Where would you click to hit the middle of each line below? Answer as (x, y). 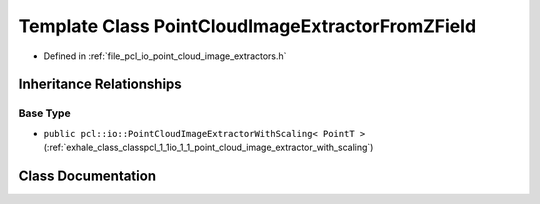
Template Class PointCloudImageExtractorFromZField (247, 26)
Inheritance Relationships (100, 84)
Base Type (44, 113)
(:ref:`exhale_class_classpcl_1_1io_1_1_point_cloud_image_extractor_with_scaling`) (208, 147)
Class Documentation (87, 175)
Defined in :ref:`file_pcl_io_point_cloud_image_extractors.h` (165, 56)
